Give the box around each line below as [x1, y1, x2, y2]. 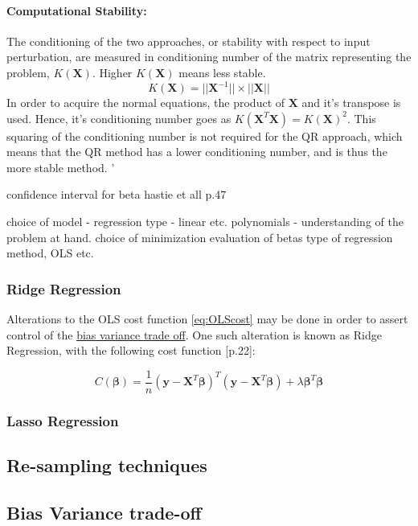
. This [346, 109, 376, 126]
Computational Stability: [6, 2, 147, 18]
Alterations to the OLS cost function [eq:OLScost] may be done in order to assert [6, 310, 408, 327]
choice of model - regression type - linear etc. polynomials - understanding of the [6, 213, 404, 230]
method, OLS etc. [6, 245, 94, 261]
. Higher [92, 64, 133, 80]
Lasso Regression [6, 410, 119, 430]
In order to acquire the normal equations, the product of [6, 94, 285, 111]
